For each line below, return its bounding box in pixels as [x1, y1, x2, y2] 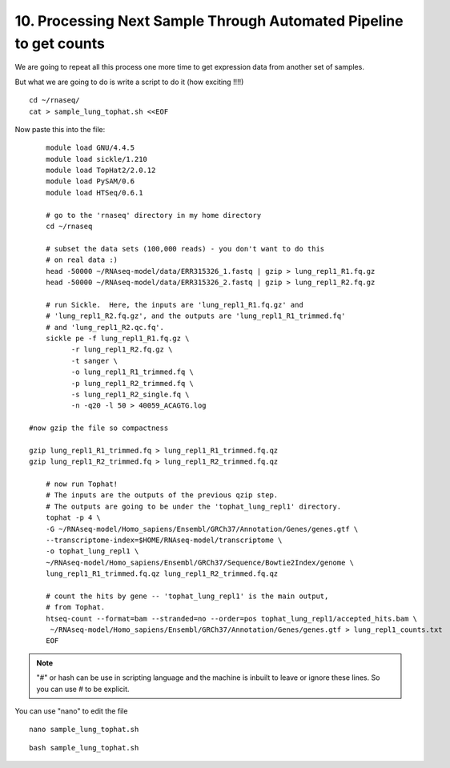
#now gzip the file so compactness [29, 424, 169, 432]
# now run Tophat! [45, 480, 119, 489]
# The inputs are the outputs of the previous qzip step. [45, 491, 279, 500]
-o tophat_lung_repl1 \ [45, 547, 139, 556]
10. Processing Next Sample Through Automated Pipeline [14, 12, 404, 30]
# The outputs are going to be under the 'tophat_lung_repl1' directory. [45, 501, 342, 511]
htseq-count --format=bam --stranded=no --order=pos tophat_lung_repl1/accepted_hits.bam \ [45, 613, 418, 623]
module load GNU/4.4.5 [45, 143, 135, 152]
